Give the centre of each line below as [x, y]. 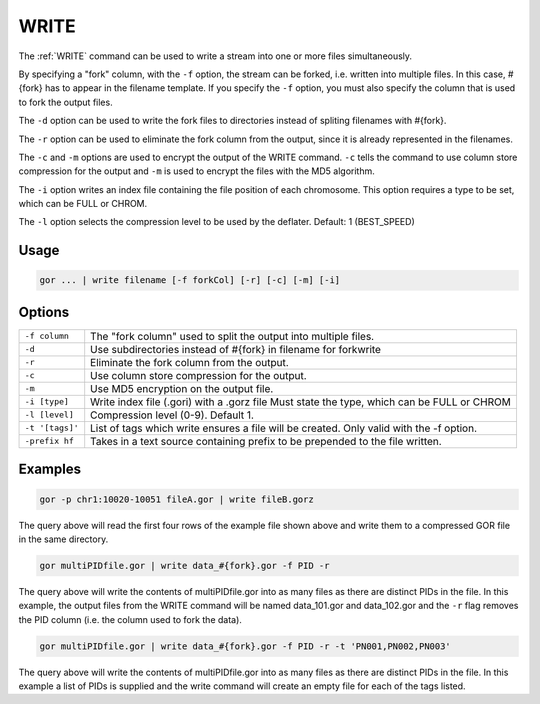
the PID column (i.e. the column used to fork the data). [130, 619]
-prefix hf [49, 441]
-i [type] [47, 401]
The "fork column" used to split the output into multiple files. [232, 336]
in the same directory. [63, 539]
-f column [47, 336]
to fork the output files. [66, 102]
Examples [50, 469]
